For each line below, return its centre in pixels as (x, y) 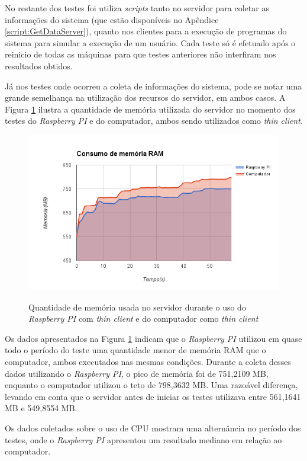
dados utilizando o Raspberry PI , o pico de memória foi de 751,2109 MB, (137, 373)
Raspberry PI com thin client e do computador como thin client (143, 318)
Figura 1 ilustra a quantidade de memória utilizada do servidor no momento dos (150, 109)
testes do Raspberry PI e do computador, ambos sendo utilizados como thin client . (154, 121)
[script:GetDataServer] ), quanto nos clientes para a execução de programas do (146, 31)
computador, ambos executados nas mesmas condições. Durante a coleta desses (148, 362)
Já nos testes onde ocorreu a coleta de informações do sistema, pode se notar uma (153, 86)
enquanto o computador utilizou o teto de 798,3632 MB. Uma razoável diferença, (151, 385)
